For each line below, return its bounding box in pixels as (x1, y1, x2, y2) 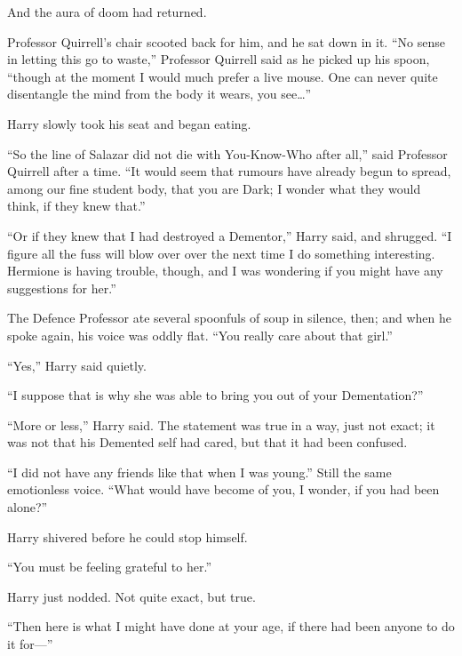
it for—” (7, 635, 53, 653)
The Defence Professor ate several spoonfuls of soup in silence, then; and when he (7, 308, 451, 327)
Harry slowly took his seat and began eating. (7, 114, 251, 132)
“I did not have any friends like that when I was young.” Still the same (7, 462, 392, 481)
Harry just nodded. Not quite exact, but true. (7, 587, 256, 605)
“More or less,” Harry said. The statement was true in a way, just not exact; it (7, 415, 435, 434)
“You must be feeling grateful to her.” (7, 557, 211, 576)
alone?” (7, 498, 48, 516)
